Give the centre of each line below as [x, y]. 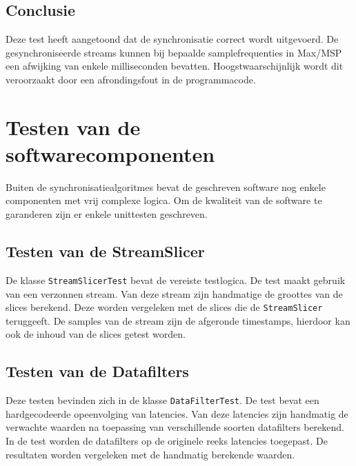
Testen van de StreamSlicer [105, 251]
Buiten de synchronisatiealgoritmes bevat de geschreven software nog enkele [166, 186]
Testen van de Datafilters [97, 371]
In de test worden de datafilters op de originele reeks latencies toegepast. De [167, 441]
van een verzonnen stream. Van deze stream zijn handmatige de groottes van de [174, 293]
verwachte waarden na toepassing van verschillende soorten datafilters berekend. [175, 427]
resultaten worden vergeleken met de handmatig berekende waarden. [150, 454]
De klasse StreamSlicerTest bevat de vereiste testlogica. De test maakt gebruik [176, 280]
